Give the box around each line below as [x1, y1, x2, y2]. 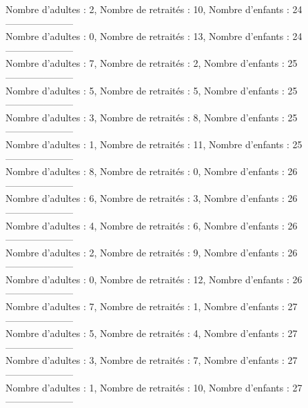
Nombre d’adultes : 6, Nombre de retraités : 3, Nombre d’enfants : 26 [6, 191, 298, 205]
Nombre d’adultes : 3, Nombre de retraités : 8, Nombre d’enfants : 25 [6, 110, 298, 124]
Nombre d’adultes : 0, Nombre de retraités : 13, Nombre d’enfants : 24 [6, 29, 302, 43]
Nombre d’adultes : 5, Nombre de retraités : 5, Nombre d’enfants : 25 [6, 83, 298, 97]
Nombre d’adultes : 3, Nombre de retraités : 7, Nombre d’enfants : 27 [6, 353, 298, 367]
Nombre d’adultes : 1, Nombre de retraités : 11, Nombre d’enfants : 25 [6, 136, 302, 151]
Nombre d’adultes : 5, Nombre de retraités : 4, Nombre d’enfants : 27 [6, 326, 298, 340]
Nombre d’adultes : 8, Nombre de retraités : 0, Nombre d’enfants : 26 [6, 164, 298, 178]
